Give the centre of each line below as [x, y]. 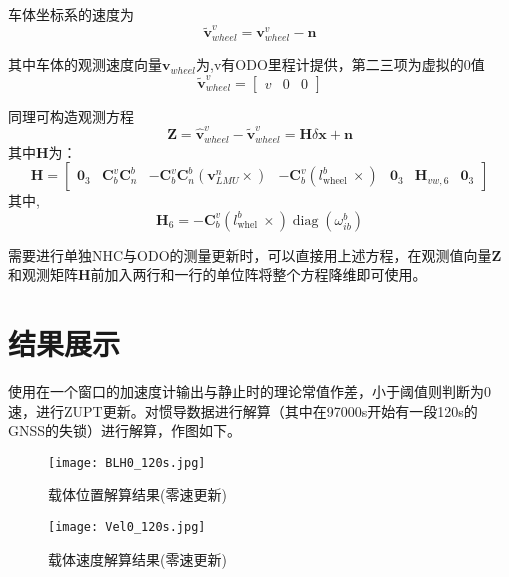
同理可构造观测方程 [71, 115]
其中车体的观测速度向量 [85, 64]
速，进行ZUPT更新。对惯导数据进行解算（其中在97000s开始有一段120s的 [243, 410]
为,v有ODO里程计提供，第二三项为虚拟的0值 [340, 64]
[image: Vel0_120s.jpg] [127, 527]
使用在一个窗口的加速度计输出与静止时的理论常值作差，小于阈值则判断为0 [249, 391]
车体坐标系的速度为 [71, 14]
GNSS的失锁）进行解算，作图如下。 [125, 430]
